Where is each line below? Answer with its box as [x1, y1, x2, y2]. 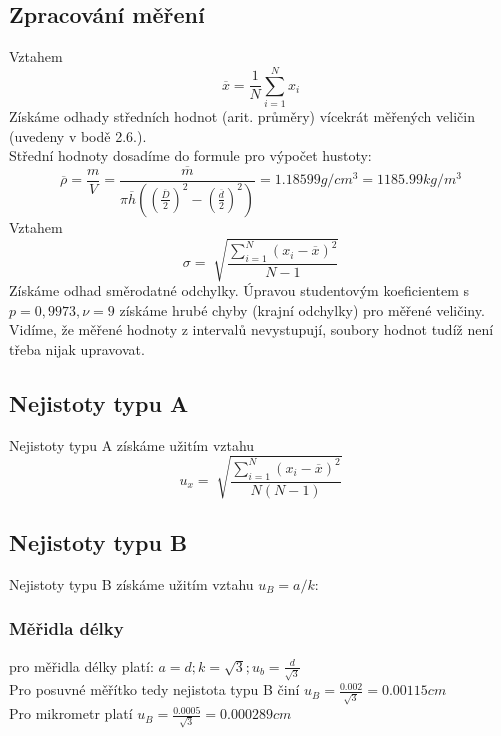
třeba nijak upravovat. [9, 338, 145, 359]
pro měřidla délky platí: [9, 655, 154, 676]
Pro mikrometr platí [9, 703, 133, 724]
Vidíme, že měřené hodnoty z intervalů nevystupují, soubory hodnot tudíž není [9, 319, 494, 340]
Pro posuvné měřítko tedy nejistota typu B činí [9, 679, 300, 700]
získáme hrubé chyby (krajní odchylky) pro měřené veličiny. [119, 299, 485, 320]
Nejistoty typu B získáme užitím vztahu [9, 573, 254, 594]
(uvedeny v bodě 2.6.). [9, 125, 147, 146]
